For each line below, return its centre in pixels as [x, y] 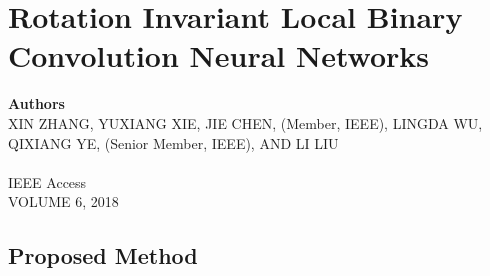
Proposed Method [103, 255]
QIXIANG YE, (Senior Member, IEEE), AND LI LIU [173, 142]
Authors [36, 103]
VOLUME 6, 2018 [63, 201]
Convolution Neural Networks [219, 55]
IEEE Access [47, 181]
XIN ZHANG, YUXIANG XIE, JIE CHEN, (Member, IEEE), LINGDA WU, [245, 122]
